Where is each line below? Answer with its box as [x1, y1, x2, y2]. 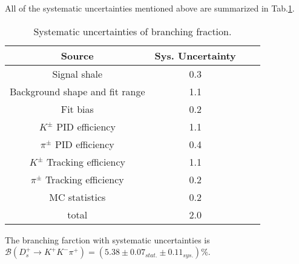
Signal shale [52, 66, 103, 81]
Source [61, 48, 94, 63]
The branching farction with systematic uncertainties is [5, 233, 210, 246]
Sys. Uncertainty [154, 48, 236, 63]
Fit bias [61, 101, 94, 116]
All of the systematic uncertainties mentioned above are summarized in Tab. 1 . [5, 2, 295, 14]
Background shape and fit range [10, 84, 145, 98]
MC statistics [49, 189, 106, 204]
